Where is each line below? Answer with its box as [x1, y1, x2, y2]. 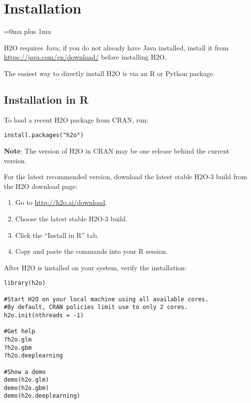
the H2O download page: [4, 181, 78, 191]
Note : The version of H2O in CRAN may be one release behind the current [4, 145, 230, 155]
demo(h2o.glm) [4, 376, 49, 384]
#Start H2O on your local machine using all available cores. [4, 295, 209, 303]
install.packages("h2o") [4, 132, 84, 139]
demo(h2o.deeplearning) [4, 392, 80, 400]
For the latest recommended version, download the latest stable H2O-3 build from [4, 171, 247, 182]
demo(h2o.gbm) [4, 384, 49, 391]
